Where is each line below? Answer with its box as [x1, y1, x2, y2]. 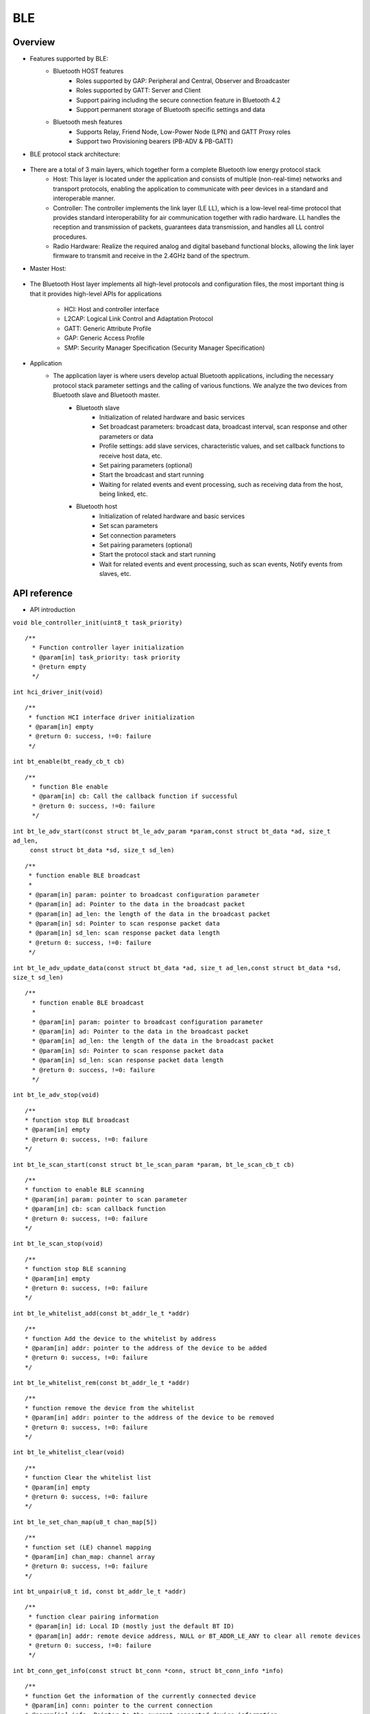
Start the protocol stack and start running [99, 551, 216, 559]
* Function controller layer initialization [32, 644, 184, 651]
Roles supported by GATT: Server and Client [76, 86, 201, 95]
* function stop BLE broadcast [25, 1116, 130, 1124]
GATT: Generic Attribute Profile [64, 324, 152, 333]
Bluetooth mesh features [53, 118, 123, 126]
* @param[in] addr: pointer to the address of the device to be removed [25, 1414, 274, 1422]
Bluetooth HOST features [53, 67, 124, 75]
